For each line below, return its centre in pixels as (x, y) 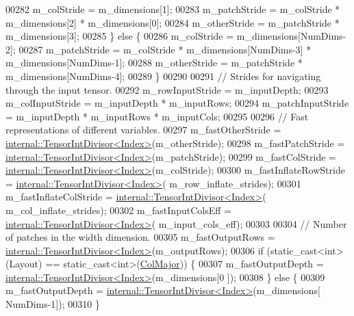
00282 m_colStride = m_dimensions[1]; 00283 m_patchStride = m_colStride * (173, 9)
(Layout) (24, 264)
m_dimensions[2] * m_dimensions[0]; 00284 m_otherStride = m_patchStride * (173, 22)
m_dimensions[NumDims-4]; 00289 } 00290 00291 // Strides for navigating (163, 76)
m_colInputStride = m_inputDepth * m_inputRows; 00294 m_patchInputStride (177, 103)
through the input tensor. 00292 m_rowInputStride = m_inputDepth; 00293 (167, 89)
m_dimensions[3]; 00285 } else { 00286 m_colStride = (120, 36)
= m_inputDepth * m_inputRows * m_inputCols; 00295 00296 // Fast (157, 116)
